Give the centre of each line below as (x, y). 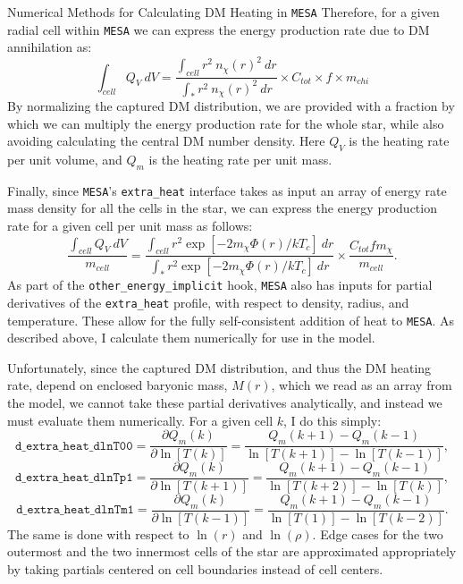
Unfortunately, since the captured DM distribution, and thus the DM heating (219, 367)
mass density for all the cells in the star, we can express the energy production (222, 208)
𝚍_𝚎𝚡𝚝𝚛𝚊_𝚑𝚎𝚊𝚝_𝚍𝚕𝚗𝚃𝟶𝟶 (74, 446)
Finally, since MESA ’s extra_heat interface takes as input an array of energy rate (227, 190)
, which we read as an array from (362, 385)
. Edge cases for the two (378, 533)
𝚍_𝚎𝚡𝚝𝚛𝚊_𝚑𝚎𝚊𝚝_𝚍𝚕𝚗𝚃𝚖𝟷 (75, 510)
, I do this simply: (333, 420)
